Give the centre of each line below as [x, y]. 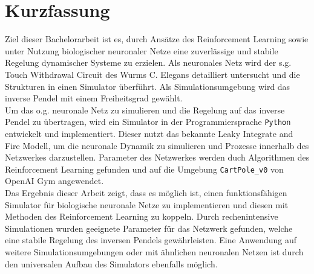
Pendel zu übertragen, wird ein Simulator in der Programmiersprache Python [148, 122]
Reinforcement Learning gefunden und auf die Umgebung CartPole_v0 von [144, 169]
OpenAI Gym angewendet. [54, 181]
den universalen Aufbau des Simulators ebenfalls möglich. [111, 263]
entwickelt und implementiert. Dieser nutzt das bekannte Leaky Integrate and [149, 133]
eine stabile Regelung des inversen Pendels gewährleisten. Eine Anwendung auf [151, 240]
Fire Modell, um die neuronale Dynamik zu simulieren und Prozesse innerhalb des [157, 145]
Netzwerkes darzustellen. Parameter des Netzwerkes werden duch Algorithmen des [157, 157]
